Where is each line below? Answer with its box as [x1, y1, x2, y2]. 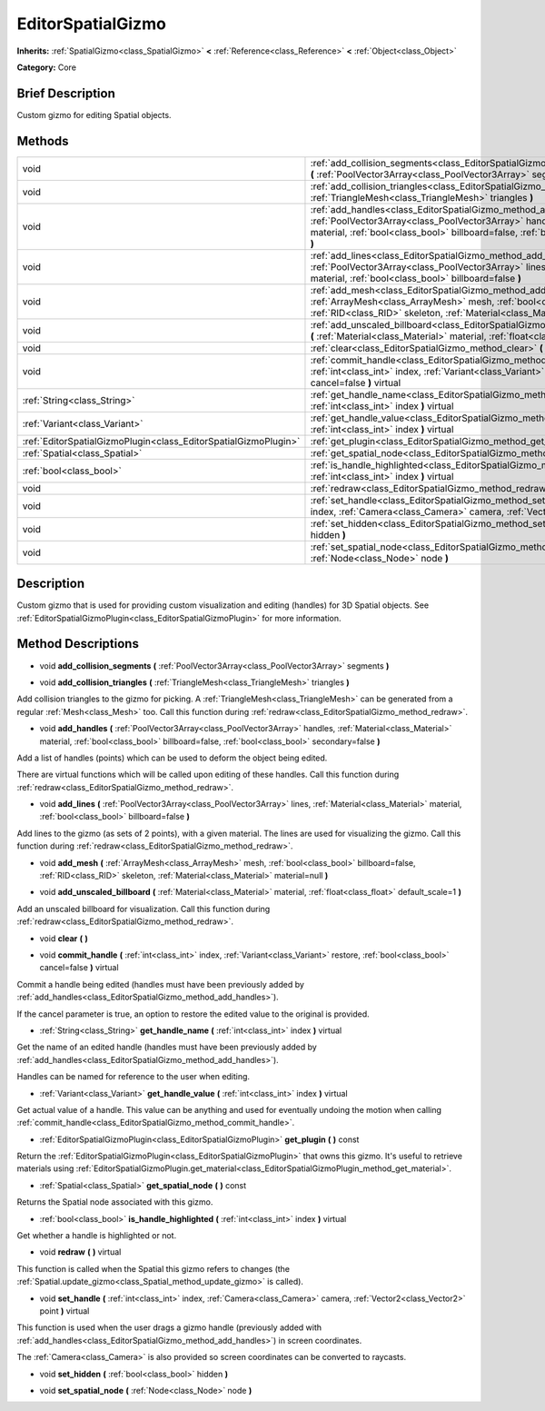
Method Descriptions [16, 636, 140, 651]
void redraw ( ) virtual [39, 1247, 122, 1257]
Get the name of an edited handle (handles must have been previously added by [16, 1041, 317, 1053]
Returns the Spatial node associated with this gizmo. [16, 1197, 213, 1207]
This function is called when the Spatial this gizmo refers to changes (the [16, 1263, 291, 1274]
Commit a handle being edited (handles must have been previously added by [16, 979, 304, 989]
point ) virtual [39, 1305, 90, 1317]
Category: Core [16, 62, 77, 73]
